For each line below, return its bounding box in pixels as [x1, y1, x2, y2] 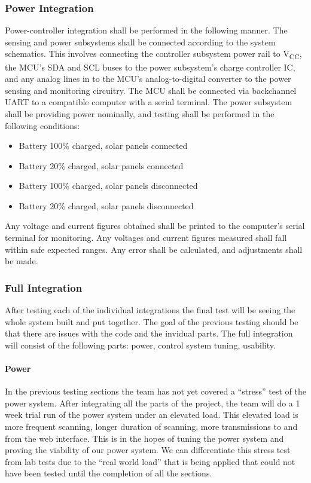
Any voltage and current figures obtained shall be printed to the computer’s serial [5, 219, 305, 232]
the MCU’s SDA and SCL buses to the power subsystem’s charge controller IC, [5, 60, 295, 73]
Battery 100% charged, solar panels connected [19, 139, 188, 152]
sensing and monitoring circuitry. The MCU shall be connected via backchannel [5, 84, 297, 96]
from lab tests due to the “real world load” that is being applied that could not [5, 455, 295, 467]
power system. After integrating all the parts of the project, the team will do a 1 [5, 396, 300, 409]
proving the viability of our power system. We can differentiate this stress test [5, 444, 291, 456]
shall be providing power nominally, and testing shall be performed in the [5, 107, 275, 120]
